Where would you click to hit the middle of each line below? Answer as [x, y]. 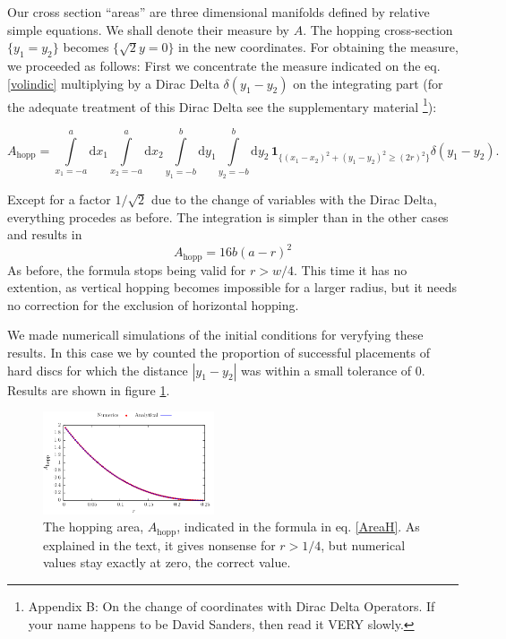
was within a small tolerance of [326, 370]
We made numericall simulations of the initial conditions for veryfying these [215, 335]
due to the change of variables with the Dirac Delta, [294, 199]
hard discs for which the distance [98, 370]
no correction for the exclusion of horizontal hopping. [153, 304]
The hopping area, [94, 527]
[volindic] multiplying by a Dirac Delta [113, 83]
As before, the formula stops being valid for [127, 269]
